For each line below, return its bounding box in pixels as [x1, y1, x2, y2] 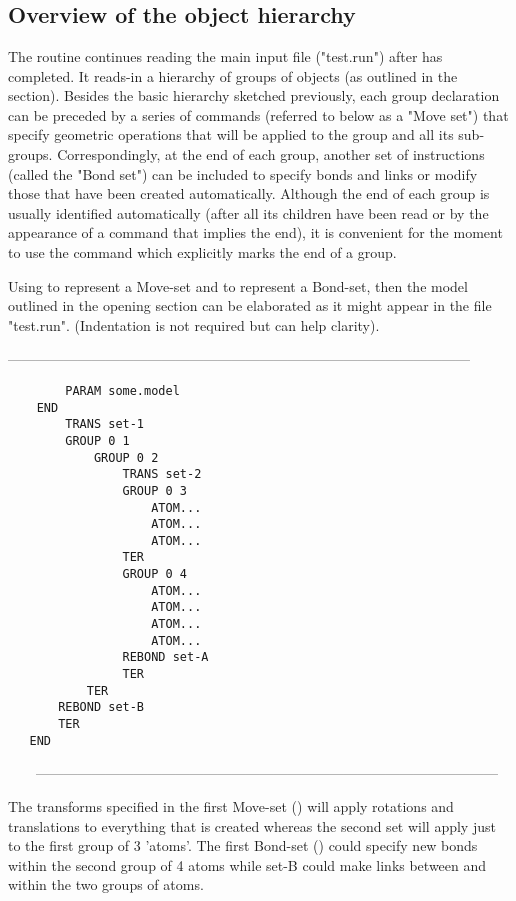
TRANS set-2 [122, 467, 202, 482]
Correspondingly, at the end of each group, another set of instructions [57, 143, 485, 164]
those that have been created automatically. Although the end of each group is [8, 183, 490, 204]
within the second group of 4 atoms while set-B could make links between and [8, 854, 487, 875]
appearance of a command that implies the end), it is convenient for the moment [8, 222, 503, 243]
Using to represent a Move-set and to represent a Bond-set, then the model [8, 275, 468, 296]
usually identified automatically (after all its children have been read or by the [8, 202, 489, 223]
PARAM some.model [65, 383, 180, 398]
